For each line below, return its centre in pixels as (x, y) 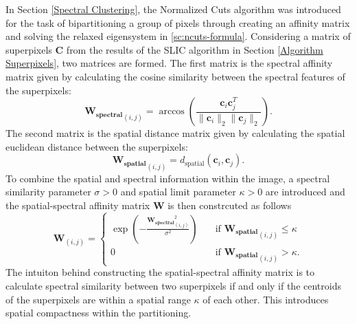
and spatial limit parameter (178, 192)
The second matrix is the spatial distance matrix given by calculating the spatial (175, 133)
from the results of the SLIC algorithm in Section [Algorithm (195, 49)
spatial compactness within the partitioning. (99, 313)
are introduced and (305, 192)
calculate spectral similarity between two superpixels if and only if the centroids (173, 285)
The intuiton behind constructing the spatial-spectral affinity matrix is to (160, 272)
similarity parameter (48, 192)
